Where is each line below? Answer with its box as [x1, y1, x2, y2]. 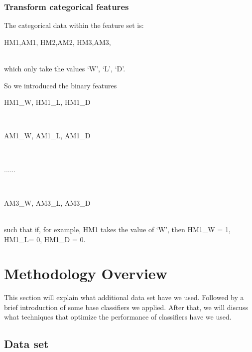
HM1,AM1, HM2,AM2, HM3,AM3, [4, 36, 111, 47]
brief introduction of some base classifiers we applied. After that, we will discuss [4, 302, 248, 312]
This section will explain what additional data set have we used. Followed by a [4, 292, 244, 303]
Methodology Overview [4, 263, 167, 284]
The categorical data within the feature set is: [4, 20, 144, 30]
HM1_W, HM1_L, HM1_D [4, 97, 91, 107]
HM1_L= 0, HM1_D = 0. [4, 234, 86, 244]
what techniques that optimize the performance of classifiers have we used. [4, 312, 232, 322]
